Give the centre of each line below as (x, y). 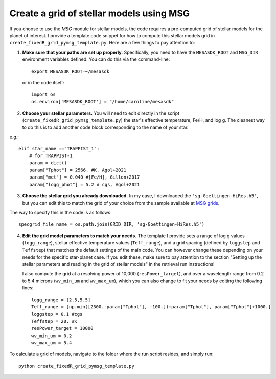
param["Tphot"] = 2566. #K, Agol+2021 (78, 170)
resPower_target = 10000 (62, 328)
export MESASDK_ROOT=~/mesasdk (71, 71)
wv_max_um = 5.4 (52, 343)
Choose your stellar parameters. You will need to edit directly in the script (101, 113)
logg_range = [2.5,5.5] (61, 300)
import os (43, 94)
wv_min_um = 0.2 (52, 336)
